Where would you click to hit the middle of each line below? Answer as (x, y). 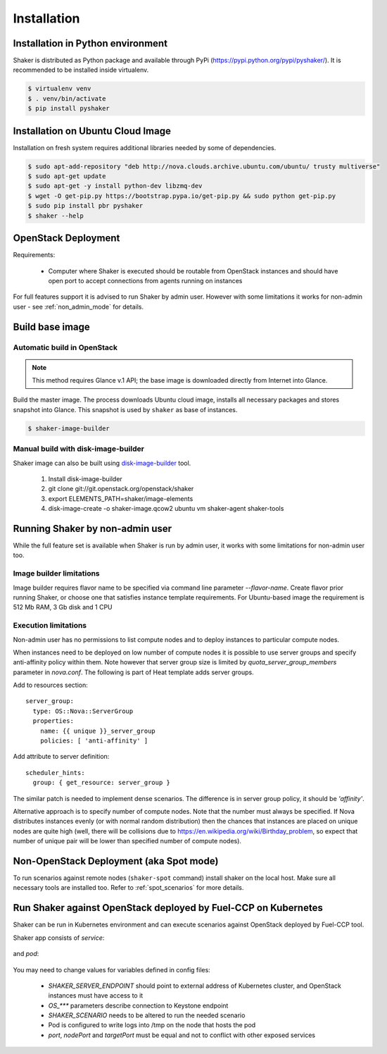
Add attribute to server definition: (61, 757)
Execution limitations (50, 626)
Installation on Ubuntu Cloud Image (92, 131)
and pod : (26, 954)
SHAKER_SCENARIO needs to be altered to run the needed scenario (147, 1015)
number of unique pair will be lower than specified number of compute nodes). (127, 841)
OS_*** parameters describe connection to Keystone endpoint (138, 1005)
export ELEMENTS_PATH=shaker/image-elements (121, 498)
